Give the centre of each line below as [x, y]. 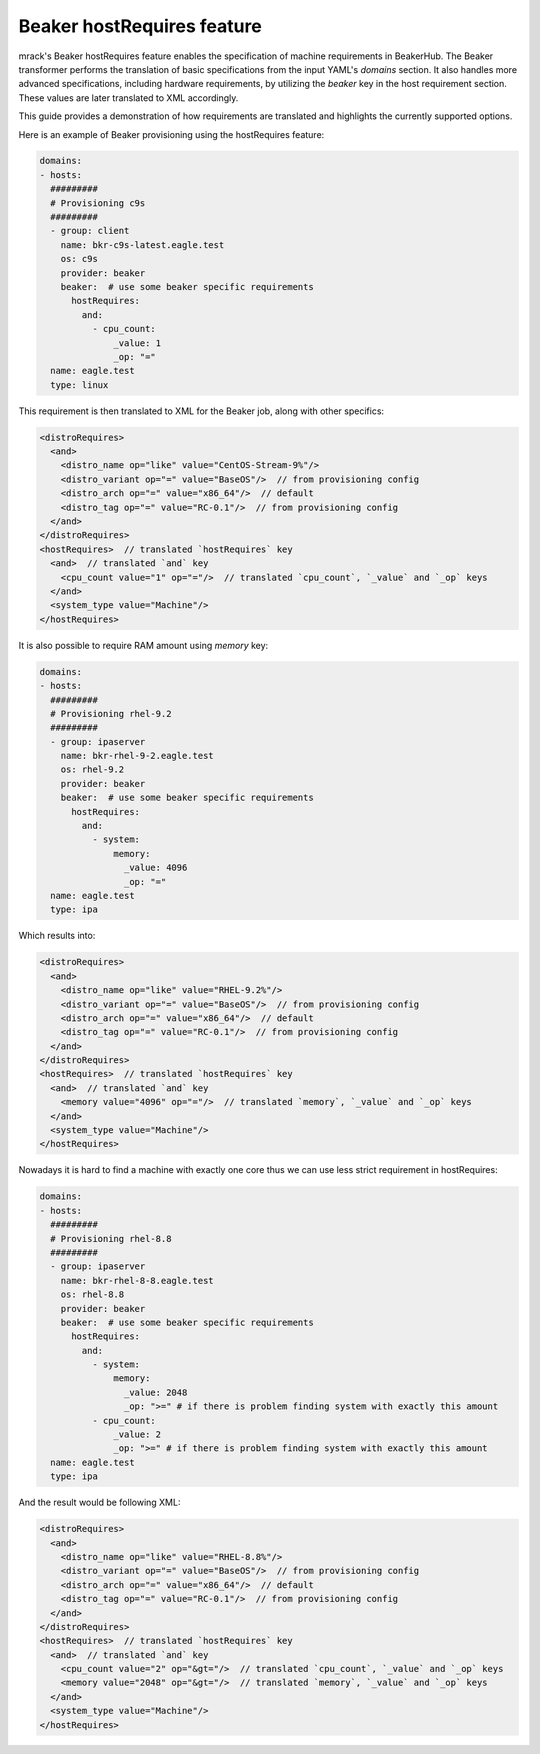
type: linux [79, 384]
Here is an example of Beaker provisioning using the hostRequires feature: [171, 134]
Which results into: [57, 936]
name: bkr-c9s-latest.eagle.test [142, 244]
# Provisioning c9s [98, 203]
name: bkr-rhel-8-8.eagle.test [137, 1280]
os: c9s [79, 259]
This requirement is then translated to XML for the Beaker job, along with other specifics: [201, 411]
